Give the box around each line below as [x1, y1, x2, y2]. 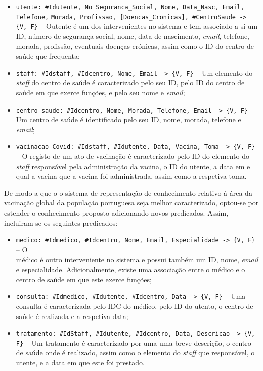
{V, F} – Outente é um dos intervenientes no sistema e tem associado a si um [16, 21, 258, 31]
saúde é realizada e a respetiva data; [16, 310, 128, 321]
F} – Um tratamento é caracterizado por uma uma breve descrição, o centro [16, 337, 251, 348]
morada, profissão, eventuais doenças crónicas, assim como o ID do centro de [16, 40, 254, 51]
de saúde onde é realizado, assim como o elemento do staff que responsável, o [16, 347, 255, 358]
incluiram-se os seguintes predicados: [4, 217, 118, 228]
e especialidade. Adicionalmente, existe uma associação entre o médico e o [16, 264, 245, 275]
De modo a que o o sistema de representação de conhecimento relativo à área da [4, 187, 252, 198]
